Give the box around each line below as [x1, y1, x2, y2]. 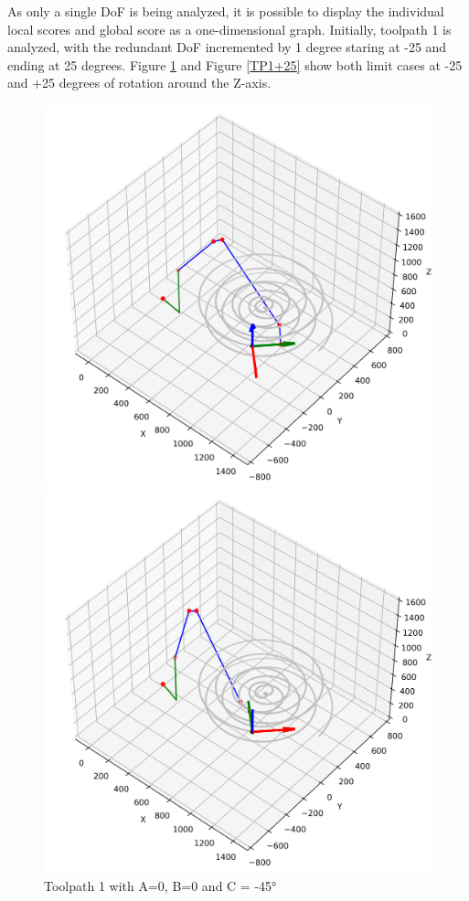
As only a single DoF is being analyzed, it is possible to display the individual [7, 2, 444, 20]
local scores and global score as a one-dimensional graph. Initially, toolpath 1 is [7, 19, 452, 38]
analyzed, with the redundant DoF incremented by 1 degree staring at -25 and [7, 37, 447, 57]
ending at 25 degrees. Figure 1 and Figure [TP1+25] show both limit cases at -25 [7, 55, 463, 74]
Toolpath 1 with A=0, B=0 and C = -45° [44, 875, 277, 895]
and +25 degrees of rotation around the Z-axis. [7, 73, 272, 92]
